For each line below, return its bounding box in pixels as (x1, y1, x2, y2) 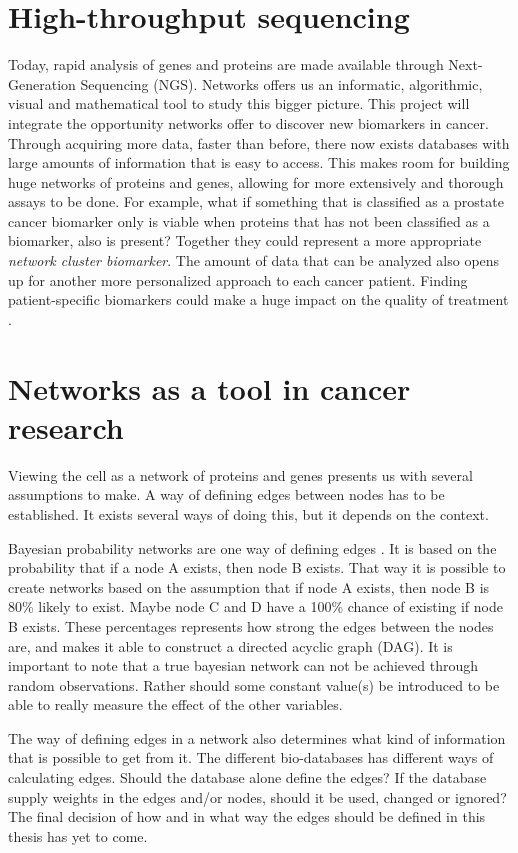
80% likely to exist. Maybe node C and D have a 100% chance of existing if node (8, 596, 503, 617)
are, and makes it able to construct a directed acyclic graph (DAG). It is (8, 635, 453, 656)
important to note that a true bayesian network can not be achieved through (8, 655, 479, 676)
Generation (8, 73, 76, 94)
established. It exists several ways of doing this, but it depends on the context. (8, 503, 489, 524)
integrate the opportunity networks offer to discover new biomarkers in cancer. (8, 112, 489, 133)
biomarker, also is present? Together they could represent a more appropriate (8, 230, 482, 251)
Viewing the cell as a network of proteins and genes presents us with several (8, 464, 473, 485)
